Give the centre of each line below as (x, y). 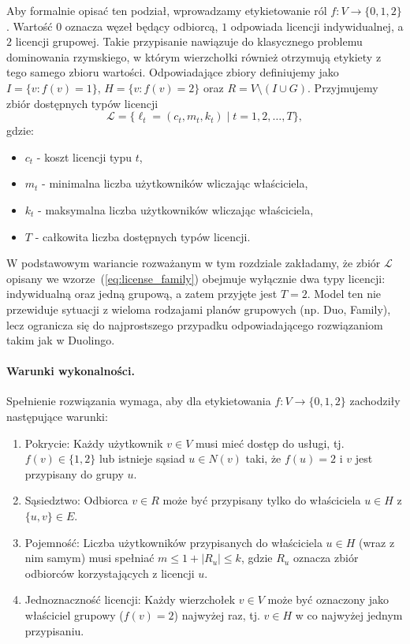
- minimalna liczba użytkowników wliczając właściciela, (175, 183)
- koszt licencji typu (84, 156)
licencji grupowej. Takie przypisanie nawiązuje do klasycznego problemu (189, 41)
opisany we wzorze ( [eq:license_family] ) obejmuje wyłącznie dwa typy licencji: (196, 278)
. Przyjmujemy (343, 87)
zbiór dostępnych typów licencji (82, 103)
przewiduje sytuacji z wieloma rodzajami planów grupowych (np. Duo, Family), (199, 309)
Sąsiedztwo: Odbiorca (76, 500)
